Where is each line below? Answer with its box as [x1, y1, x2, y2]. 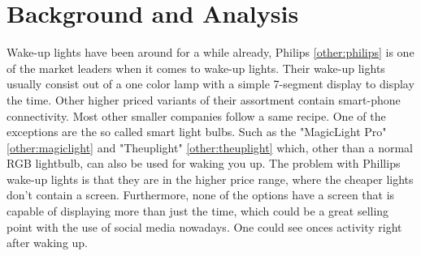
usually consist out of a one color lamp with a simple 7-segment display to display [7, 75, 414, 92]
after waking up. [7, 234, 89, 251]
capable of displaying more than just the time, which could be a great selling [7, 203, 389, 220]
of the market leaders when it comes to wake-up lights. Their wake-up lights [7, 59, 385, 76]
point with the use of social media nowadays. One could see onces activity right [7, 218, 402, 235]
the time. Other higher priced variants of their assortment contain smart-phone [7, 91, 401, 108]
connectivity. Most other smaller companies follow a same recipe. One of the [7, 107, 386, 124]
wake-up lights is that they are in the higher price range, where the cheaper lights [7, 170, 414, 187]
